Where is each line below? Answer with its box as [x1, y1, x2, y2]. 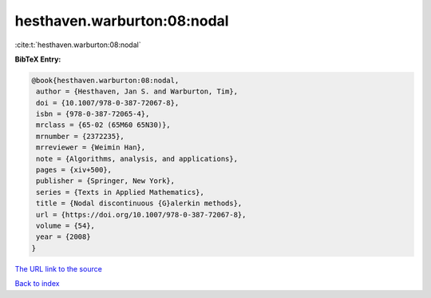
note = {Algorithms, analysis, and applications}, [36, 154, 239, 163]
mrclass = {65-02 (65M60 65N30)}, [36, 121, 171, 129]
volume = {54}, [36, 221, 96, 230]
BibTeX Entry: [14, 54, 61, 64]
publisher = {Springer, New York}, [36, 177, 176, 185]
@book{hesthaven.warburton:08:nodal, [31, 76, 180, 85]
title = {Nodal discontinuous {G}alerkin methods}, [36, 199, 243, 208]
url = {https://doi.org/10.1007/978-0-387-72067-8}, [36, 210, 247, 219]
